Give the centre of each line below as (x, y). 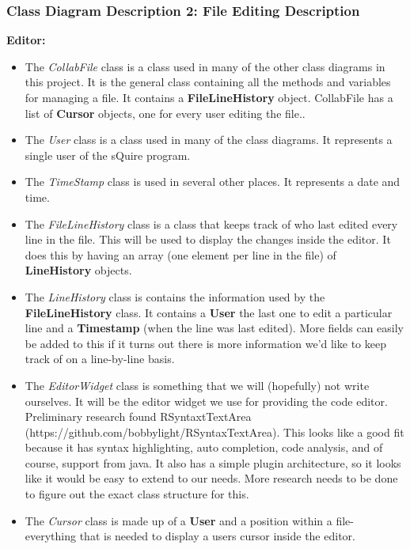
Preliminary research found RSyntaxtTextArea (138, 416)
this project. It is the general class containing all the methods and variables (208, 82)
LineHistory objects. (78, 270)
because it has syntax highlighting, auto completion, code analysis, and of (204, 447)
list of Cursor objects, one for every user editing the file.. (165, 113)
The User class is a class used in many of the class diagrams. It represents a (209, 140)
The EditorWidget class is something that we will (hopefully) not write (197, 385)
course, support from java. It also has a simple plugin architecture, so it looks (213, 462)
